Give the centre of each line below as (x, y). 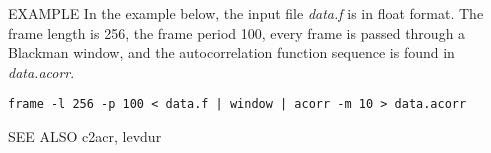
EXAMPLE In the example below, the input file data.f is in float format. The (246, 13)
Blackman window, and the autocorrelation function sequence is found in (231, 52)
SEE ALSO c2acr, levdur (85, 136)
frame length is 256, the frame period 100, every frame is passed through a (237, 32)
